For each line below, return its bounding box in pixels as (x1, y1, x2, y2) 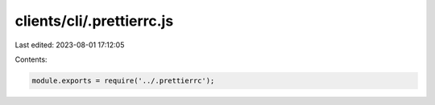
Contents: (14, 55, 48, 64)
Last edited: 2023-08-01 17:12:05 (14, 40, 125, 50)
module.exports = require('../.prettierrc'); (31, 76, 215, 85)
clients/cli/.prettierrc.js (14, 12, 174, 30)
